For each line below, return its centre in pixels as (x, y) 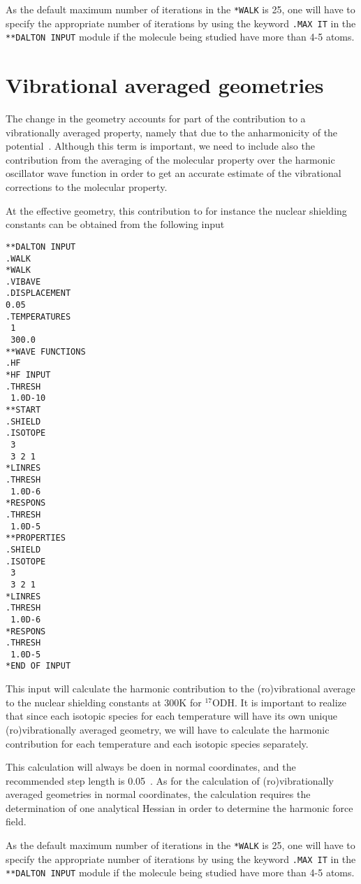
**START (23, 410)
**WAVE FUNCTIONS (46, 351)
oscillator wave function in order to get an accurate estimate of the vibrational (174, 173)
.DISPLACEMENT (38, 293)
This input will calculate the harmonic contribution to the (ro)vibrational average (180, 689)
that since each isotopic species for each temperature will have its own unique (171, 716)
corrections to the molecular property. (87, 187)
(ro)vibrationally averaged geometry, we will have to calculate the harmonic (168, 729)
